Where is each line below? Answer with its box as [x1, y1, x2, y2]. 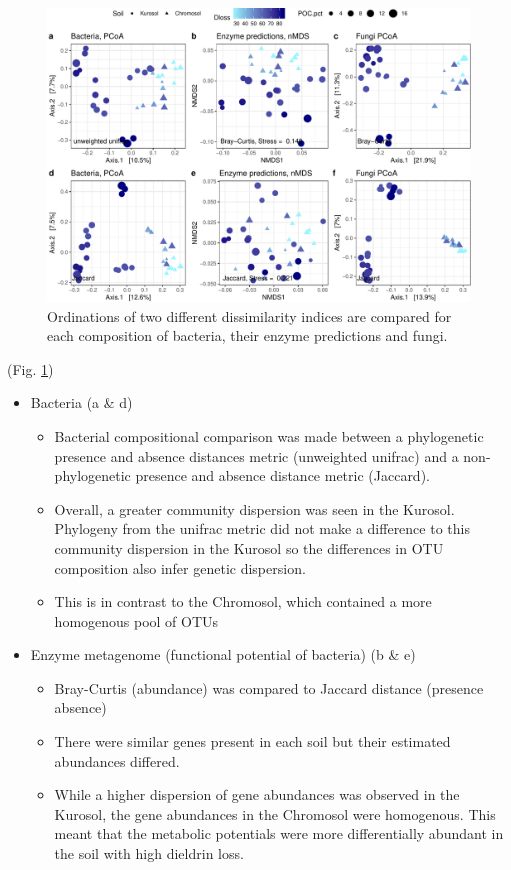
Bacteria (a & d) [30, 392, 133, 413]
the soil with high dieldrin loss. [54, 843, 244, 864]
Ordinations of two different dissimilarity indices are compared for [47, 305, 452, 326]
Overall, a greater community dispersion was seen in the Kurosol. [54, 498, 455, 519]
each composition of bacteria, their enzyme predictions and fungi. [47, 325, 448, 346]
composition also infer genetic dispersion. [54, 557, 306, 578]
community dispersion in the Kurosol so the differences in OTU [54, 537, 444, 558]
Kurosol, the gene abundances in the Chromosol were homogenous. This [54, 803, 496, 824]
